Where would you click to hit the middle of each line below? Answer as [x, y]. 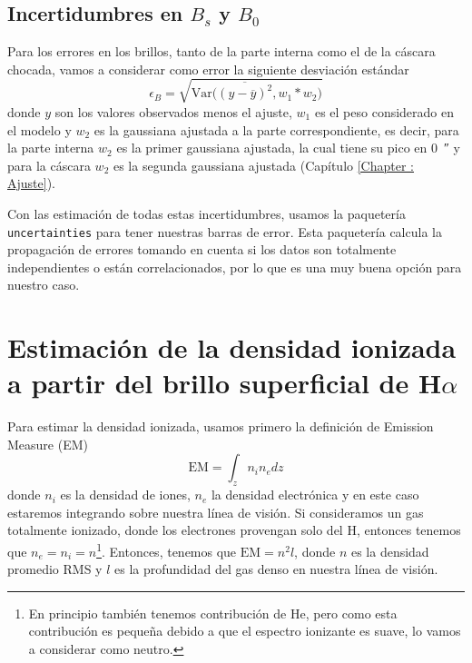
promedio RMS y [55, 569]
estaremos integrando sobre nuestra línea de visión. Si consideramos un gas [216, 512]
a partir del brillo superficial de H [225, 383]
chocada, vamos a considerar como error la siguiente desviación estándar [208, 69]
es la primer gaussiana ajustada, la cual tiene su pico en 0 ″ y [288, 148]
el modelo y [39, 129]
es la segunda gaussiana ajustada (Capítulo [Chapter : [263, 165]
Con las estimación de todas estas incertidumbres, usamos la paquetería [206, 213]
